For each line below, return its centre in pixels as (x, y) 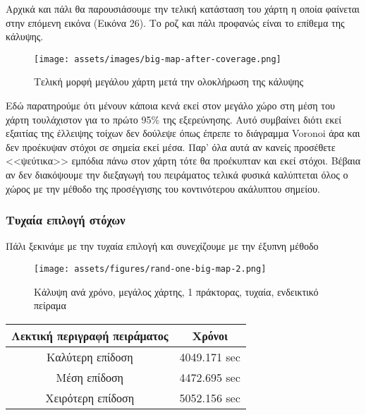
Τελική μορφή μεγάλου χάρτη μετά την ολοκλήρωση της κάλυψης (169, 82)
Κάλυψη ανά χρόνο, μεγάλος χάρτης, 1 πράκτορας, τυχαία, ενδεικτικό (176, 291)
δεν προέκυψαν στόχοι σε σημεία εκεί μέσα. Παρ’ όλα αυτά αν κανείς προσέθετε (171, 146)
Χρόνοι (210, 335)
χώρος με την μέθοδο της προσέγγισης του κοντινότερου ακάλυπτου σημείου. (163, 188)
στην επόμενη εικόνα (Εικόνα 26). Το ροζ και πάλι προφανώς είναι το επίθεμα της (175, 22)
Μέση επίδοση (90, 377)
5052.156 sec (210, 397)
